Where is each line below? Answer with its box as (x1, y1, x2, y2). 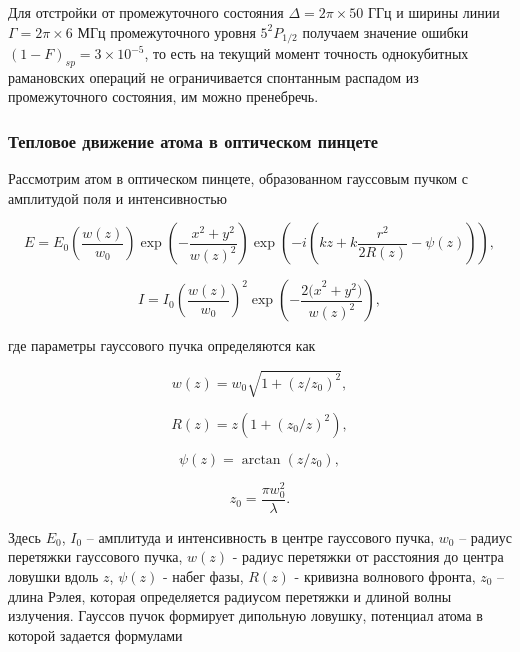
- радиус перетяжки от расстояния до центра (232, 546, 504, 567)
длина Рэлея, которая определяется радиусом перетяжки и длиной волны (8, 585, 452, 606)
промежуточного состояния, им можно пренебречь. (8, 86, 319, 107)
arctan (241, 452, 281, 467)
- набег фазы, (162, 566, 244, 587)
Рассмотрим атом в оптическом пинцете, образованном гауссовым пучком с (8, 168, 469, 189)
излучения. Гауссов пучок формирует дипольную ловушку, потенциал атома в (8, 605, 483, 626)
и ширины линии (396, 2, 500, 22)
